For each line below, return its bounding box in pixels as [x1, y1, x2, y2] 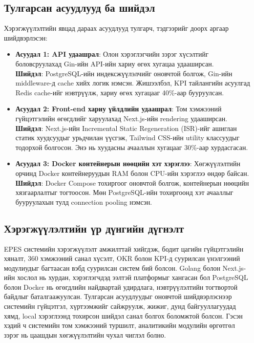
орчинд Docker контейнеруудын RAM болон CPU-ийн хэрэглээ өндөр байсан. [15, 168, 249, 178]
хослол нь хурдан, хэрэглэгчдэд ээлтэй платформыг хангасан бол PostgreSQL [17, 272, 248, 282]
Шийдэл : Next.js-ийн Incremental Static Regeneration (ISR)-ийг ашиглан [15, 123, 237, 133]
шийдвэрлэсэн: [4, 32, 48, 43]
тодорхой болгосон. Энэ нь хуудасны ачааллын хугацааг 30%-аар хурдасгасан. [15, 142, 248, 152]
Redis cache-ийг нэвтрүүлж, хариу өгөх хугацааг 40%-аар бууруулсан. [15, 87, 224, 97]
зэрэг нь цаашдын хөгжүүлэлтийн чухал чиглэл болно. [4, 329, 166, 340]
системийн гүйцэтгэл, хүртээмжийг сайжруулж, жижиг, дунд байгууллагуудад [4, 301, 236, 311]
